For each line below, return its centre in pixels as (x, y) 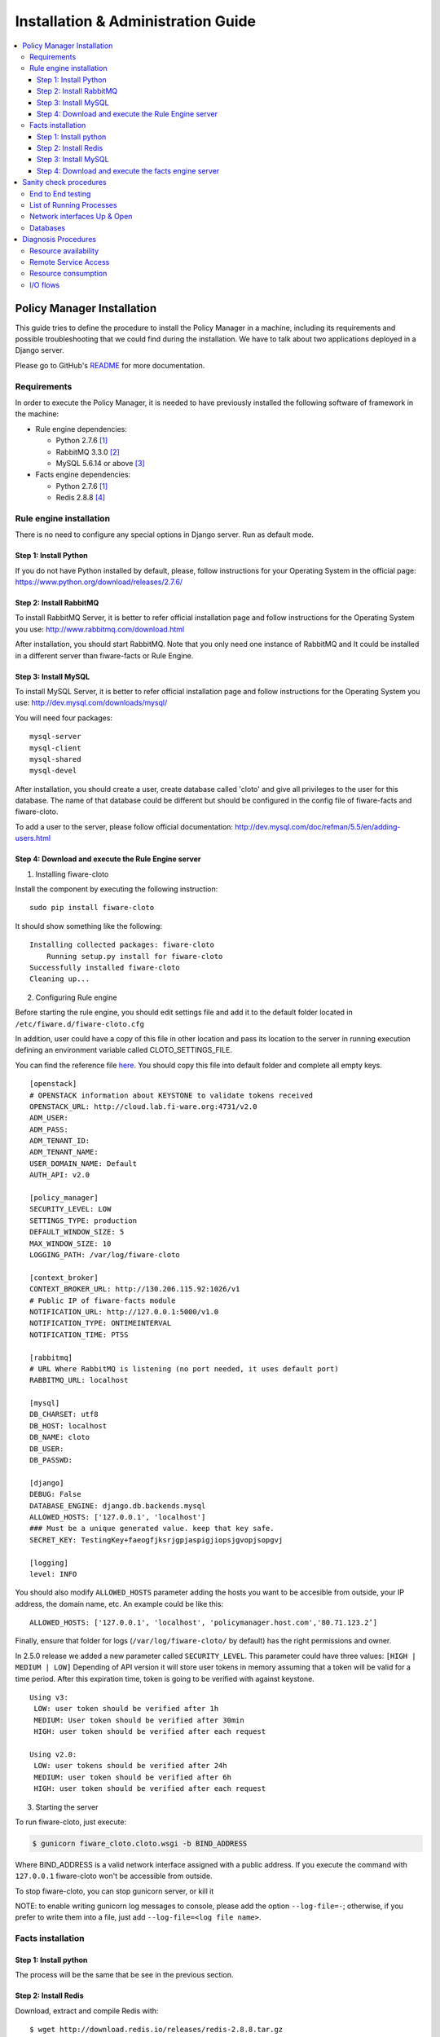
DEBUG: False (55, 1494)
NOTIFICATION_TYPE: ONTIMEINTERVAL (101, 1323)
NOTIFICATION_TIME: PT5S (79, 1335)
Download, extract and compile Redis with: (87, 2011)
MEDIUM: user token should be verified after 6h (133, 1777)
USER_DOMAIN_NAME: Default (84, 1164)
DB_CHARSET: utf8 (64, 1414)
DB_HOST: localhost (68, 1425)
